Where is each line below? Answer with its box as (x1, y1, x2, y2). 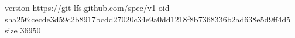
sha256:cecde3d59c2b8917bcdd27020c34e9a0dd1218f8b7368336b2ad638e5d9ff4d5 (5, 13, 291, 25)
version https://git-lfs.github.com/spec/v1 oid (5, 2, 170, 13)
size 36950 (5, 24, 41, 36)
